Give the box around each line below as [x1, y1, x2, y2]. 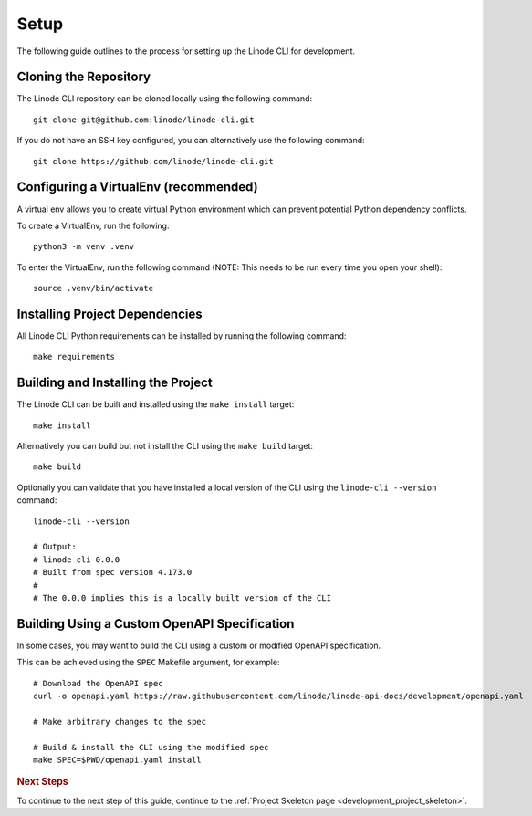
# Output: [33, 541, 77, 552]
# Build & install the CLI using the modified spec [33, 742, 269, 752]
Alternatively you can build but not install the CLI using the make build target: [16, 441, 314, 452]
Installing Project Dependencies [16, 306, 203, 321]
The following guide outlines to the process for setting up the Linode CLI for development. [16, 46, 356, 57]
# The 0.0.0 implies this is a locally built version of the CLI [33, 592, 332, 602]
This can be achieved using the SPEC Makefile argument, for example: [16, 657, 280, 668]
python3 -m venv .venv [33, 242, 135, 252]
